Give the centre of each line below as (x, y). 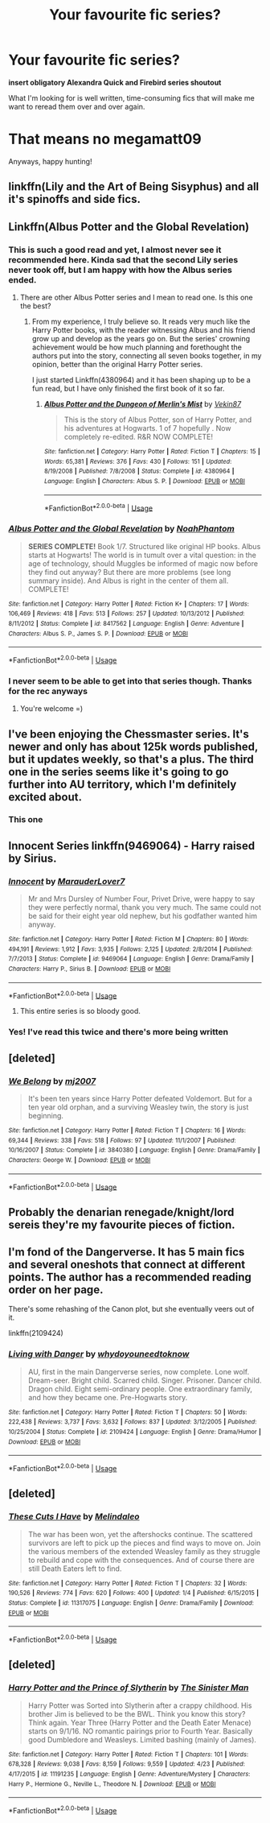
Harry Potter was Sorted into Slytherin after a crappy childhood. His (140, 1705)
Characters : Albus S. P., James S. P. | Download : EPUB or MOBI (98, 634)
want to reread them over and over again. (77, 106)
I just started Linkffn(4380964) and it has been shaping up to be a (141, 379)
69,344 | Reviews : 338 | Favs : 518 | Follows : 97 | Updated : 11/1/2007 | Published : (122, 1140)
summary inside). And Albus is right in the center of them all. (128, 581)
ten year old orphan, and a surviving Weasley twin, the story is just (138, 1107)
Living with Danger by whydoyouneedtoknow (99, 1354)
